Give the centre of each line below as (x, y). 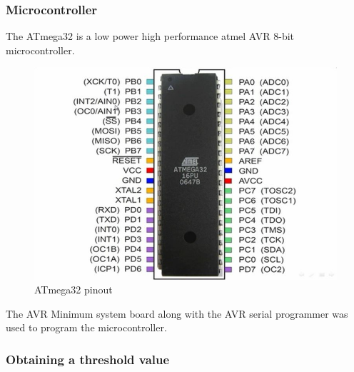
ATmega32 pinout (74, 290)
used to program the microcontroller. (86, 327)
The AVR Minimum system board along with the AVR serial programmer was (177, 313)
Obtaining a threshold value (88, 359)
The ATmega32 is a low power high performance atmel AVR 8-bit (150, 36)
